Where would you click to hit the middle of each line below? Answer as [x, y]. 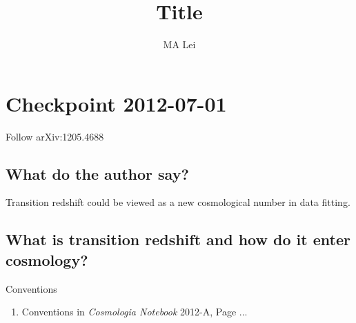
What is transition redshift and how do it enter [178, 239]
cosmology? [47, 259]
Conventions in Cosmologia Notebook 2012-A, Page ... [135, 312]
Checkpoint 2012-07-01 [116, 103]
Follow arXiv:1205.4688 [55, 136]
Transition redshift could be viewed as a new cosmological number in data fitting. [178, 202]
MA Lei [179, 44]
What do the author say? [97, 173]
